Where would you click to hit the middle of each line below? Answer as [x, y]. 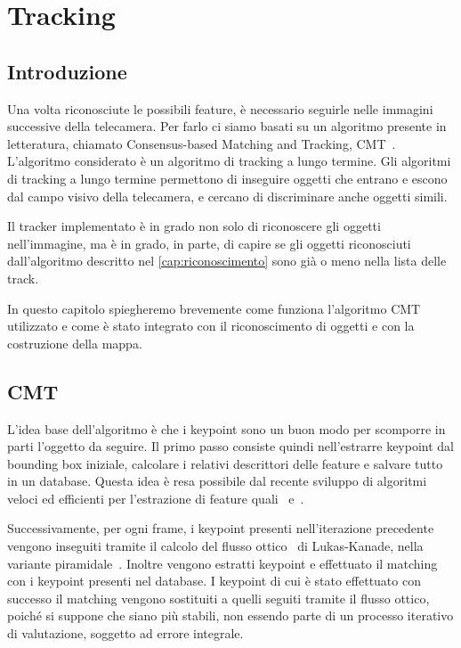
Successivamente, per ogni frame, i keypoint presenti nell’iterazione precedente [221, 528]
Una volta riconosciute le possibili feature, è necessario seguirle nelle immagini [220, 108]
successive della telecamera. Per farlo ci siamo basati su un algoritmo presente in [227, 126]
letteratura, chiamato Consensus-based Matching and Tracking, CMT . [202, 143]
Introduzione [67, 71]
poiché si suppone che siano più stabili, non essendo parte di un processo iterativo [230, 615]
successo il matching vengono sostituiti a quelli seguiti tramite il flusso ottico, [218, 598]
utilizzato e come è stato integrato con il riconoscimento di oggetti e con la [211, 326]
